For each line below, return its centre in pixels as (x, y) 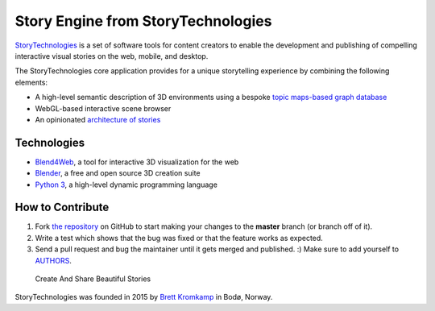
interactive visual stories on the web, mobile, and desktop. (112, 56)
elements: (31, 82)
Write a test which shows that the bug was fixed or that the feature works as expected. (179, 238)
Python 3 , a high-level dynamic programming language (126, 185)
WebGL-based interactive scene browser (103, 108)
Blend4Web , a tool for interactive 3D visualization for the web (137, 162)
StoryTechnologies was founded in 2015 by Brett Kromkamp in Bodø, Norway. (144, 297)
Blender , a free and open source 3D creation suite (118, 173)
